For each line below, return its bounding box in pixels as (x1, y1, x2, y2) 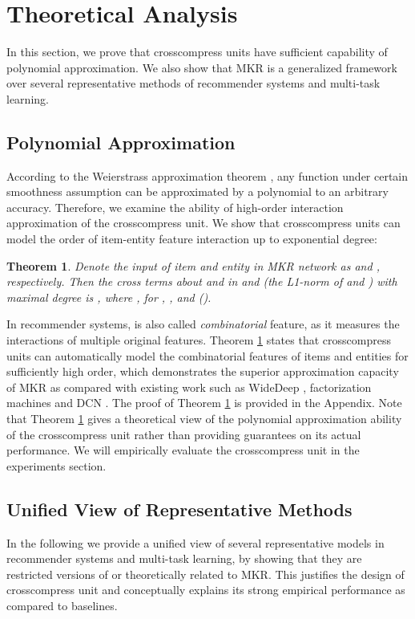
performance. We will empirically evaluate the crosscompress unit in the (6, 442, 360, 458)
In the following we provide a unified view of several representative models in (6, 534, 385, 551)
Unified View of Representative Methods (6, 496, 353, 521)
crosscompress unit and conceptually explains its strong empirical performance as (6, 581, 405, 598)
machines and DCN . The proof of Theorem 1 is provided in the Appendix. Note (6, 394, 402, 411)
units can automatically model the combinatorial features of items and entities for (6, 347, 409, 364)
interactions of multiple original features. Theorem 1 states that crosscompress (6, 332, 391, 348)
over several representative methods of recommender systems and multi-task (6, 75, 381, 92)
